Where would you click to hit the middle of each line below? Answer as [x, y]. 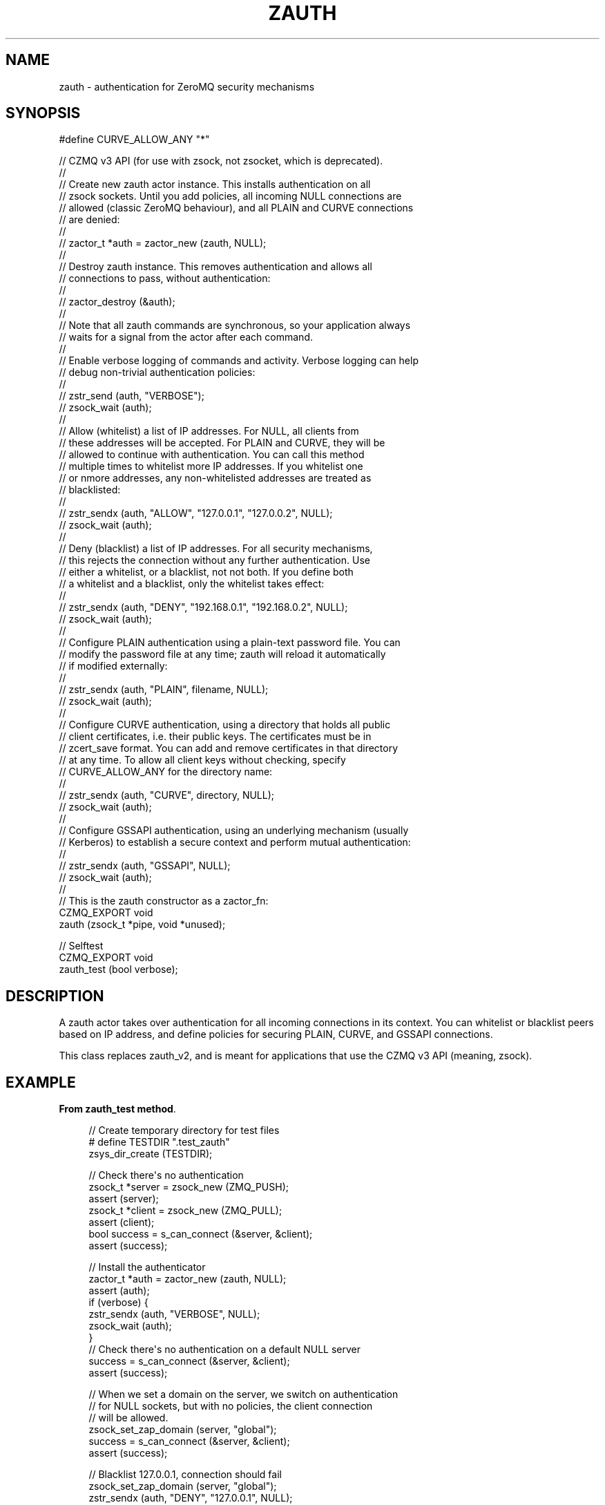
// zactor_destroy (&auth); [117, 302]
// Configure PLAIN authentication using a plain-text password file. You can [230, 643]
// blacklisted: [90, 490]
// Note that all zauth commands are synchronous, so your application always [235, 325]
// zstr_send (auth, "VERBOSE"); [132, 396]
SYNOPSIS [43, 113]
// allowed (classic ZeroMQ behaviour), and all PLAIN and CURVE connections [236, 208]
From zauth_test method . [117, 1109]
